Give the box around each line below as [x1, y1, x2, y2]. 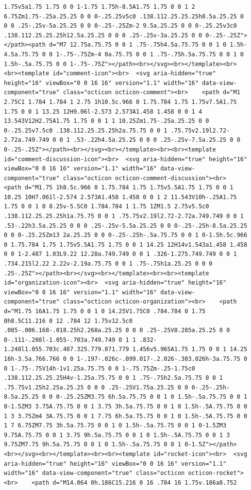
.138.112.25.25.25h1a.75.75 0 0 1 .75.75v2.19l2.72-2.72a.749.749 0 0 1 [4, 213, 244, 220]
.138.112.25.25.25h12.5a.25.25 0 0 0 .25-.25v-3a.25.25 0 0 [4, 32, 202, 39]
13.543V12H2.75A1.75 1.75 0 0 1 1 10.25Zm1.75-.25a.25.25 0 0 [4, 118, 209, 125]
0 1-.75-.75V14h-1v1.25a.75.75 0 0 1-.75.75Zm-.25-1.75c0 [4, 365, 195, 372]
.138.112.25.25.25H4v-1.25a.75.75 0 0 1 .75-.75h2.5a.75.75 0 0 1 [4, 374, 223, 382]
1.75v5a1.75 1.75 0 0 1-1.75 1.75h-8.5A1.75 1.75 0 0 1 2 [4, 3, 195, 10]
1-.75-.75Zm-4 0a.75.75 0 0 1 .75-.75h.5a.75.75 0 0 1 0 [56, 51, 244, 58]
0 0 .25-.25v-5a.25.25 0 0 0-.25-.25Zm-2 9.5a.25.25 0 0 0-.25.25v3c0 [4, 22, 237, 30]
